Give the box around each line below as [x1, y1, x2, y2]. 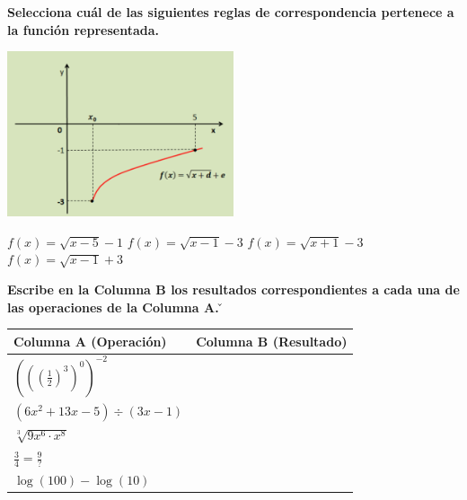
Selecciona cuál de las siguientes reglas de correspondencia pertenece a [7, 3, 454, 21]
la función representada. [7, 20, 159, 39]
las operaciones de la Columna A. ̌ [7, 297, 224, 316]
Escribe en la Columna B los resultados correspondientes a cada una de [7, 279, 460, 298]
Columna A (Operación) [13, 331, 167, 350]
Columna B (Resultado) [196, 331, 348, 350]
